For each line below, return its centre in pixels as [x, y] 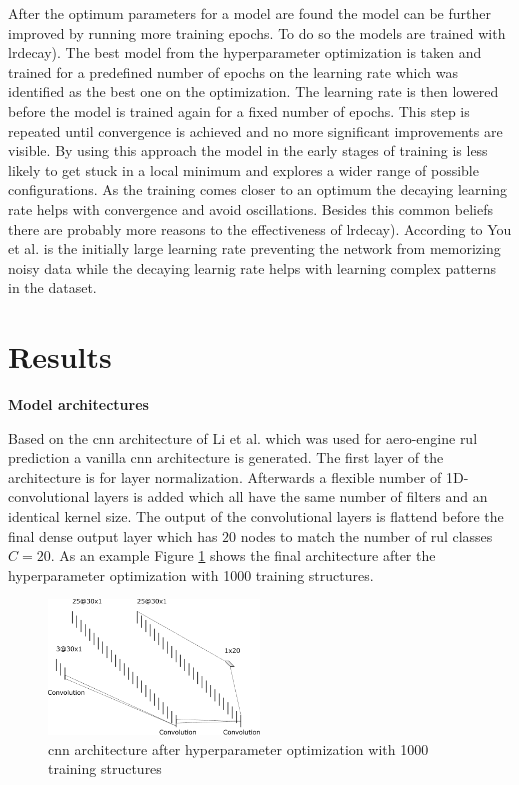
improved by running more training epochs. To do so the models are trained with [257, 32]
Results [60, 356]
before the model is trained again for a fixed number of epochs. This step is [239, 110]
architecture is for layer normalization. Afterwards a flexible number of [225, 476]
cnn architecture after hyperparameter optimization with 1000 [238, 748]
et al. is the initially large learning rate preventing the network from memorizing [254, 248]
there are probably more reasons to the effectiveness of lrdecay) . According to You [260, 228]
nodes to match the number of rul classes [366, 535]
